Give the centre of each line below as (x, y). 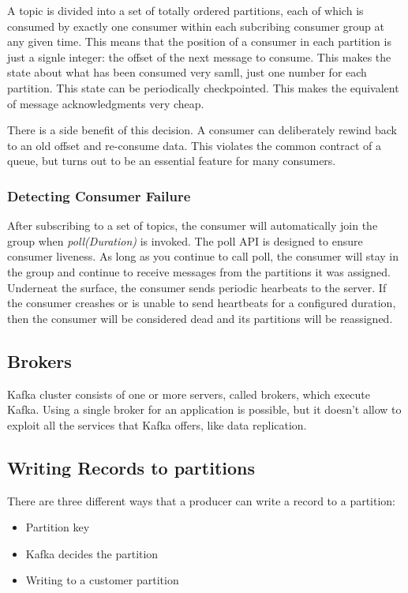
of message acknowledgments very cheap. (106, 103)
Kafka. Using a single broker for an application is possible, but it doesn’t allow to (204, 409)
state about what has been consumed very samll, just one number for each (187, 72)
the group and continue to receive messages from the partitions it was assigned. (199, 271)
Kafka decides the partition (92, 553)
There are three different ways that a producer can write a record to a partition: (202, 500)
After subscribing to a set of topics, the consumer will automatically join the (193, 225)
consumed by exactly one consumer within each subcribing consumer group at (196, 26)
